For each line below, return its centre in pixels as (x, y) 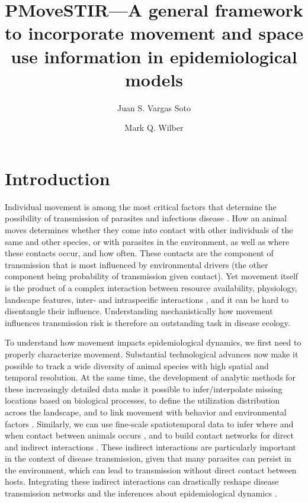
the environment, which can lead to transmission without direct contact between (151, 470)
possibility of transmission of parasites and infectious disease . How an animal (146, 218)
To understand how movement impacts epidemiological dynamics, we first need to (153, 342)
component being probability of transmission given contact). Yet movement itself (152, 276)
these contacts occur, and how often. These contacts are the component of (139, 253)
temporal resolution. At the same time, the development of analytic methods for (150, 377)
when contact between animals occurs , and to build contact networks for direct (150, 435)
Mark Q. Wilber (154, 128)
